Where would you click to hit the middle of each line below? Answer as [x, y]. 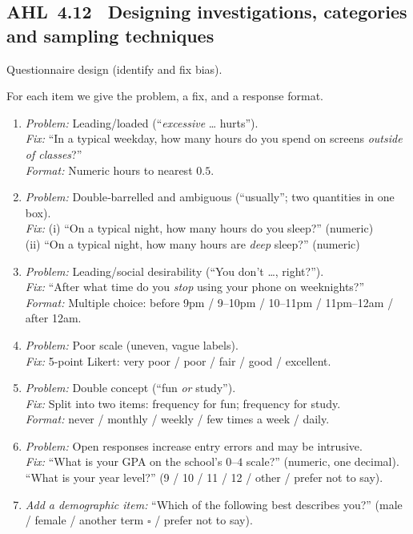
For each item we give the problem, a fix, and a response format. [165, 96]
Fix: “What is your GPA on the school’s [124, 461]
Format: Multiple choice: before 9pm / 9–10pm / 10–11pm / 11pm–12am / [209, 302]
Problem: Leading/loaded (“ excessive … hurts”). [142, 122]
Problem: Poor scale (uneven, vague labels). [132, 344]
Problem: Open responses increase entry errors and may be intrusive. [194, 445]
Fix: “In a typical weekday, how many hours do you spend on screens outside [214, 138]
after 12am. [53, 318]
